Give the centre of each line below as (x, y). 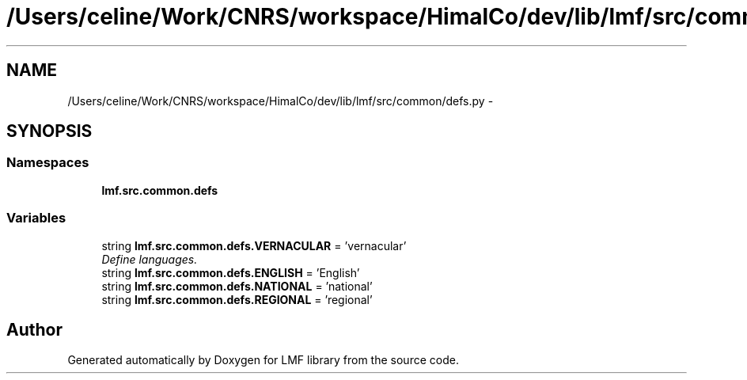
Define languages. (150, 259)
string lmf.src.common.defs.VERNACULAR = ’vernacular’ (254, 245)
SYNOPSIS (49, 131)
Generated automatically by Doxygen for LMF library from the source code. (263, 360)
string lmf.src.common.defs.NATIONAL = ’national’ (237, 286)
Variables (36, 218)
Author (34, 329)
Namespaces (48, 163)
